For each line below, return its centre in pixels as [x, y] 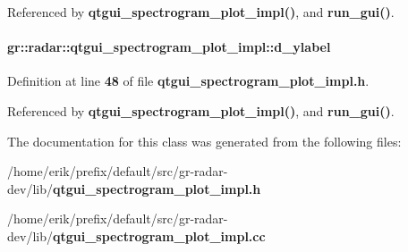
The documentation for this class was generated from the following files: [204, 141]
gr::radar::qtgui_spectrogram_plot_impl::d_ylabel [169, 47]
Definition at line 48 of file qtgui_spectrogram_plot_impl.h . [188, 81]
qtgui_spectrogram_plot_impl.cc [159, 235]
